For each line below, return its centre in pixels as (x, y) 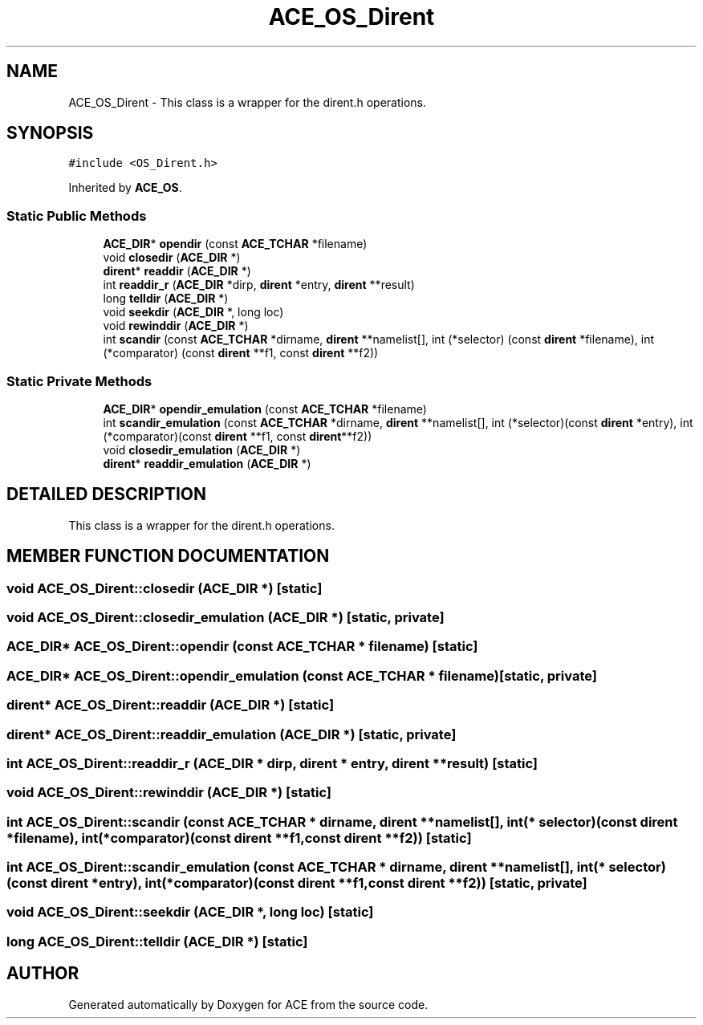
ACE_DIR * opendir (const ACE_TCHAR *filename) (235, 244)
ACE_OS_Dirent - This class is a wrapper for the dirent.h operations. (247, 102)
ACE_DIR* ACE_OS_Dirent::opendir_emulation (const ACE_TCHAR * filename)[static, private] (302, 675)
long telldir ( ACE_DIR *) (166, 299)
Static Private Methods (79, 381)
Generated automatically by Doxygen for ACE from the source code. (248, 1004)
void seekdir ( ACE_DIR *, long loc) (193, 312)
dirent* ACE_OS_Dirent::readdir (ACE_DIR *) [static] (171, 705)
